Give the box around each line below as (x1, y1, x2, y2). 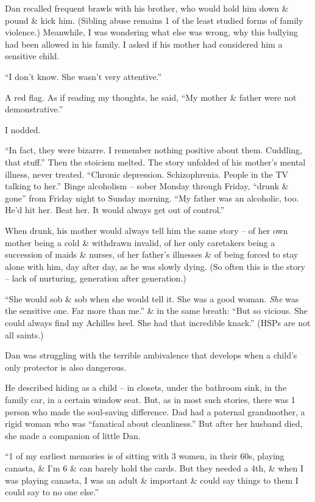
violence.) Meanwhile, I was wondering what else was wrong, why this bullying (5, 26, 299, 38)
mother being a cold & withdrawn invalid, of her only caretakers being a (5, 236, 275, 249)
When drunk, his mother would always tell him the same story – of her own (5, 224, 288, 236)
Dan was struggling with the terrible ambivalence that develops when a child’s (5, 349, 297, 362)
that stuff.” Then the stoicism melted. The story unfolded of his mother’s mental (5, 155, 306, 168)
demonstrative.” (5, 103, 63, 115)
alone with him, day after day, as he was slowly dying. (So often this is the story (5, 260, 305, 272)
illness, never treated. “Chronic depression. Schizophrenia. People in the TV (5, 167, 289, 180)
